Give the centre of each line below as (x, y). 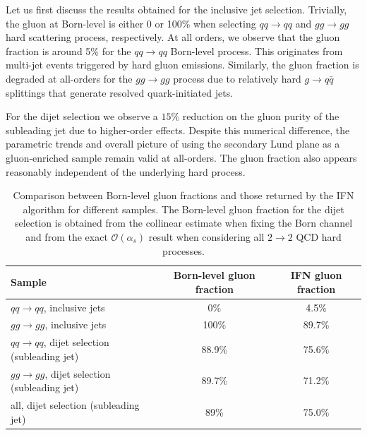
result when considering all (206, 236)
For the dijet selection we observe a (82, 116)
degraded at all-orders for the (69, 78)
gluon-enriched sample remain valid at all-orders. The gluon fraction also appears (181, 157)
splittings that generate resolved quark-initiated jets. (120, 92)
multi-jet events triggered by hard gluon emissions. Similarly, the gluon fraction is (182, 65)
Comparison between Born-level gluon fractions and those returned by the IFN (183, 195)
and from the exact (67, 236)
